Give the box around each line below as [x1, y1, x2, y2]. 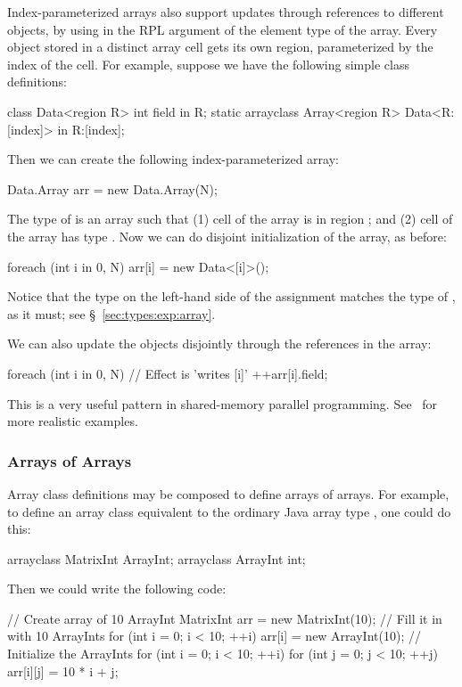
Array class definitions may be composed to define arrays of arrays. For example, [7, 484, 450, 503]
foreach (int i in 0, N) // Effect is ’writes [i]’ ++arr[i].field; [7, 364, 328, 382]
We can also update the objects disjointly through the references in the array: [7, 334, 432, 353]
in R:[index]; [57, 119, 125, 138]
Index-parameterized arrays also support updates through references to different [7, 3, 444, 20]
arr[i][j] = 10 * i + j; [7, 661, 119, 680]
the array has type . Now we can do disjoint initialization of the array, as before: [7, 226, 447, 245]
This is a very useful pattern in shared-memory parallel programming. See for [7, 394, 438, 413]
